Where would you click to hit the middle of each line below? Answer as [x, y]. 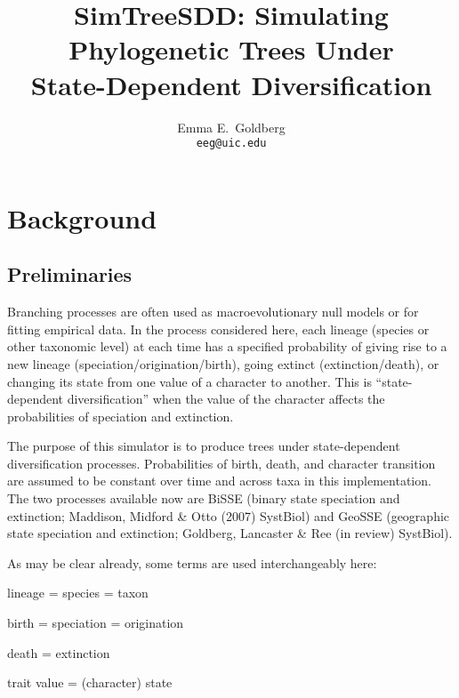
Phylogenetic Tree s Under [231, 49]
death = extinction [59, 652]
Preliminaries [70, 274]
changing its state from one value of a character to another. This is [189, 381]
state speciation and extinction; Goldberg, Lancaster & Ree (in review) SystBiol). [230, 533]
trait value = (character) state [90, 682]
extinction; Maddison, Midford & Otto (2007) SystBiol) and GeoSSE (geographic [229, 515]
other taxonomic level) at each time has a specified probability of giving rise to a [227, 346]
